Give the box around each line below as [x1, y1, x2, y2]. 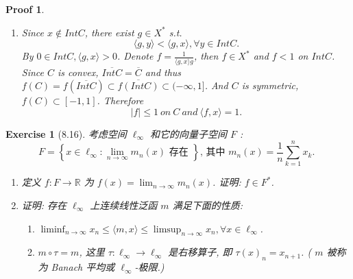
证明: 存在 [21, 198, 67, 212]
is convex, [58, 64, 99, 79]
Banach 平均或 [51, 260, 115, 274]
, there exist [84, 25, 134, 39]
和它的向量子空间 [150, 126, 228, 141]
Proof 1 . [5, 2, 45, 16]
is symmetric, [241, 78, 299, 93]
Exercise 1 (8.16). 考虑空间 [5, 126, 127, 141]
